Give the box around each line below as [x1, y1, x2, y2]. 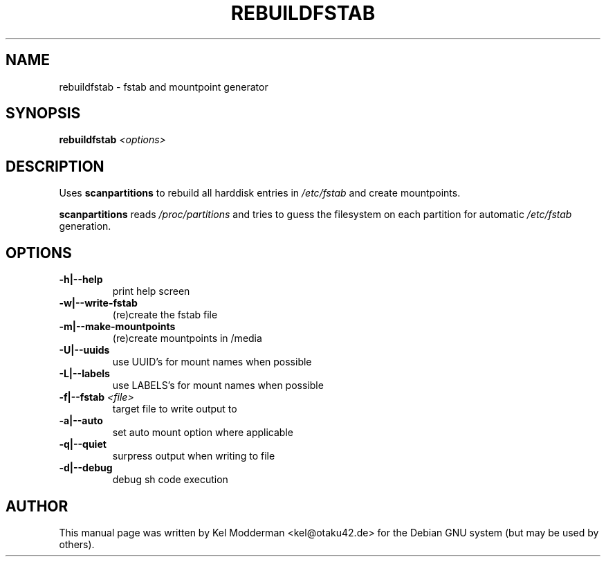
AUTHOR [6, 497, 68, 515]
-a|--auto [59, 415, 103, 427]
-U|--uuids [59, 344, 110, 356]
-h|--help [59, 273, 103, 286]
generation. [59, 220, 111, 233]
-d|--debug [59, 462, 113, 474]
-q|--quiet [59, 438, 107, 451]
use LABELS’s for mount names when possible [112, 379, 324, 392]
